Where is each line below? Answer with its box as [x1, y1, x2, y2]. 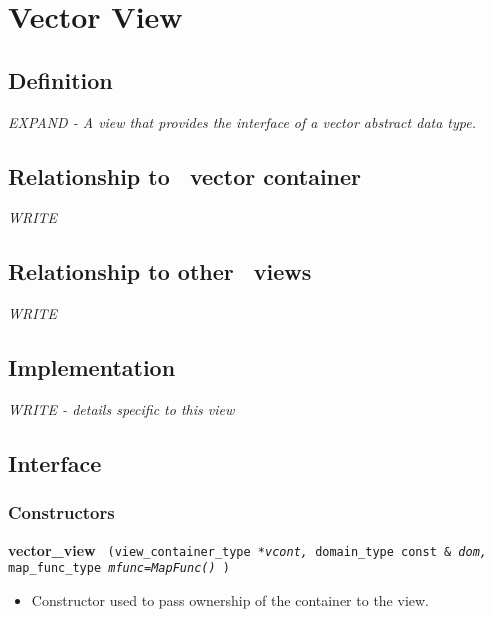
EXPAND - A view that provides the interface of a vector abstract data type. [8, 111, 476, 132]
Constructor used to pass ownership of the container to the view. [31, 589, 429, 610]
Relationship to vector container [8, 160, 362, 191]
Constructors [8, 500, 115, 525]
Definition [8, 64, 113, 95]
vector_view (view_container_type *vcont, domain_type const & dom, [8, 539, 487, 560]
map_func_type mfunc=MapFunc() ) [8, 561, 230, 576]
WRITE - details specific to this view [8, 398, 235, 419]
